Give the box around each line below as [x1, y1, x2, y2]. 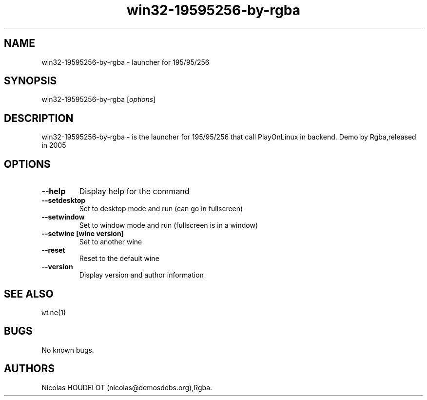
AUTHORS [4, 362, 55, 375]
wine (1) [41, 308, 66, 317]
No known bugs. [41, 345, 94, 354]
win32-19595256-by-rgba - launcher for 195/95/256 [41, 58, 210, 66]
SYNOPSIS [4, 75, 57, 87]
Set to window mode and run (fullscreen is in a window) [79, 221, 258, 230]
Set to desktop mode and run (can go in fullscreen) [79, 204, 243, 213]
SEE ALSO [4, 287, 54, 300]
